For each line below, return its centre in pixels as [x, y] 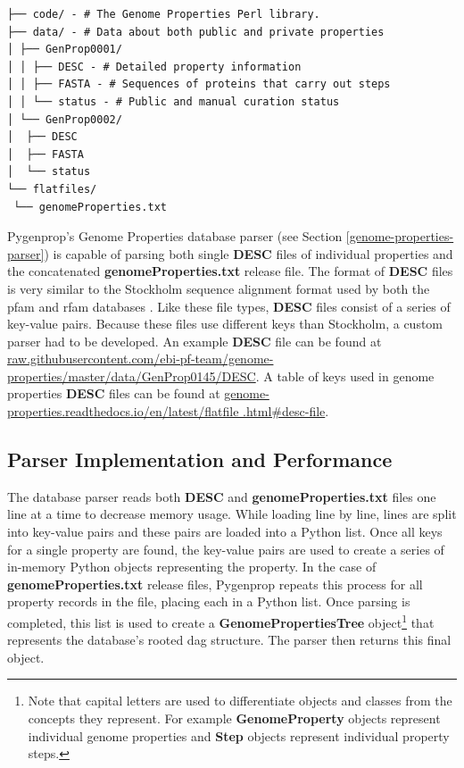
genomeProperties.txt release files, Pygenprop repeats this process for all [215, 584]
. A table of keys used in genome [345, 376]
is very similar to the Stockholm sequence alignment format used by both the [219, 288]
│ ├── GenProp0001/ [65, 50]
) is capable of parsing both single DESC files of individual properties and [249, 253]
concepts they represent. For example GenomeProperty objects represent [234, 718]
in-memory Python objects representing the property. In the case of [192, 567]
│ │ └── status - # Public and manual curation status [174, 101]
